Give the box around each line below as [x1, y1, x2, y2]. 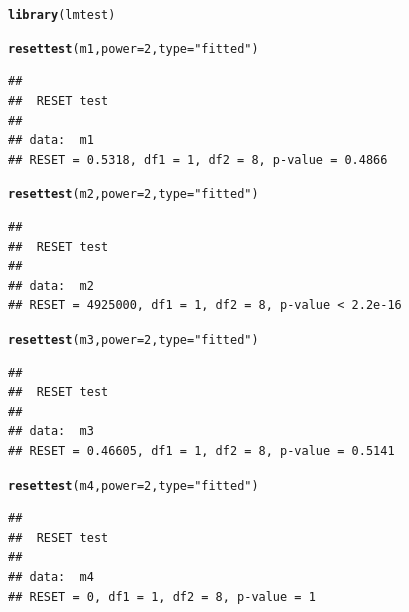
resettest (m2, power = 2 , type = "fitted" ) [8, 187, 259, 202]
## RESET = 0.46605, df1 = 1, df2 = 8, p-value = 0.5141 [8, 443, 395, 458]
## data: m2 [8, 278, 94, 293]
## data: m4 [8, 569, 94, 584]
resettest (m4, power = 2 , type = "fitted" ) [8, 478, 259, 493]
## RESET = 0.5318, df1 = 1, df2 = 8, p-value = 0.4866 [8, 152, 388, 167]
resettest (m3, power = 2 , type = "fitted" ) [8, 332, 259, 347]
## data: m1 [8, 133, 94, 148]
